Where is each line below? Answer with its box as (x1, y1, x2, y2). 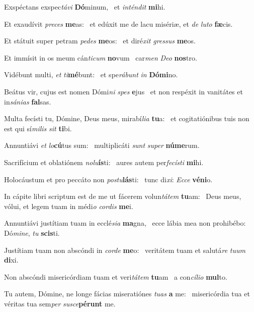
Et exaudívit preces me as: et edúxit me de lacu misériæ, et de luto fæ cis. (4, 18, 233, 29)
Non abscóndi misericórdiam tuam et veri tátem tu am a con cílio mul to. (4, 271, 227, 282)
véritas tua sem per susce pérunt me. (4, 298, 116, 308)
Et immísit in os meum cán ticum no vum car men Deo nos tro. (4, 52, 197, 63)
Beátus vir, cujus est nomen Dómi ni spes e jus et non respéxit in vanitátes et (4, 86, 243, 96)
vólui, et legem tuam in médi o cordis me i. (4, 200, 133, 211)
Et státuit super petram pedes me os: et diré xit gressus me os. (4, 35, 196, 46)
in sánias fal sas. (4, 96, 51, 107)
